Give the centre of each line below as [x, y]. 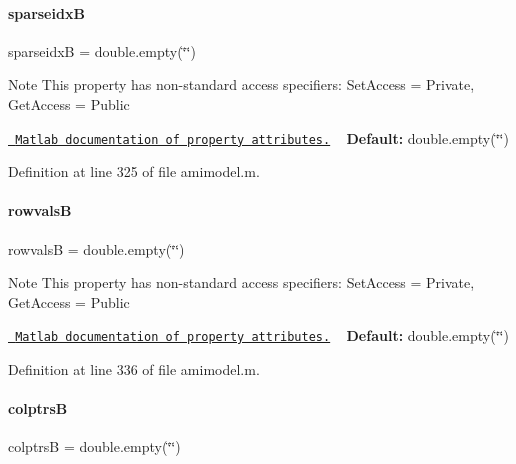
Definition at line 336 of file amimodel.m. [134, 369]
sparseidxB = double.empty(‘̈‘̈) [102, 50]
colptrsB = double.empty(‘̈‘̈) [94, 446]
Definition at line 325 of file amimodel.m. [134, 171]
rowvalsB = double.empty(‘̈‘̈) [96, 248]
